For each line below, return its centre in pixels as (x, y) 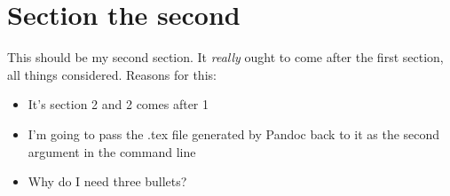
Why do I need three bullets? (107, 181)
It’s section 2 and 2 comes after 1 (118, 104)
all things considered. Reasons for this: (112, 74)
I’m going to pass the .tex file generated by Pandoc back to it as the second (234, 133)
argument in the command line (112, 151)
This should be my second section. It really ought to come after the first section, (225, 57)
